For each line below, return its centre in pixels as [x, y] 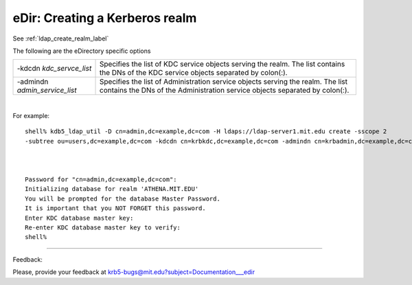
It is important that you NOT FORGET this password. [115, 208]
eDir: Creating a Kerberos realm [105, 18]
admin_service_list [47, 91]
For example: [31, 115]
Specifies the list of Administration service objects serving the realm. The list [224, 82]
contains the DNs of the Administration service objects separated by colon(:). [225, 91]
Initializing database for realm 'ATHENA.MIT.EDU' [112, 189]
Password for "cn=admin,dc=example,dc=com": [101, 180]
